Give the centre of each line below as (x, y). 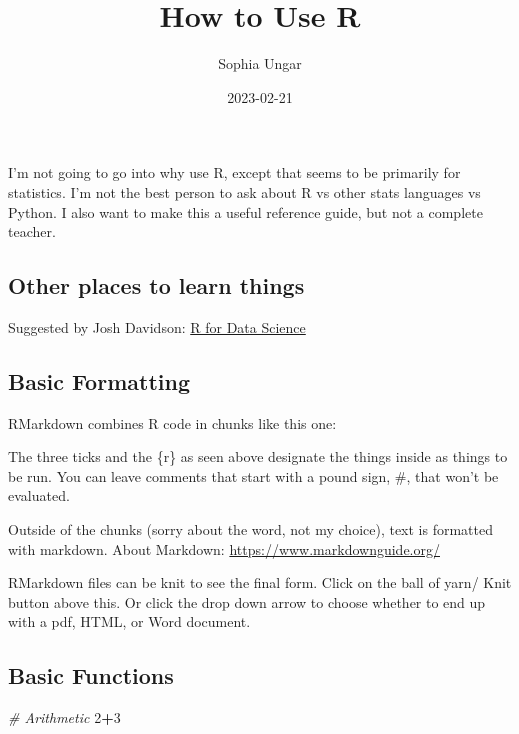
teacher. (32, 231)
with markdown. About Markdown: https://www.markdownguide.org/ (224, 548)
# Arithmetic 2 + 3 (64, 717)
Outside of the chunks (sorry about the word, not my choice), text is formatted (251, 529)
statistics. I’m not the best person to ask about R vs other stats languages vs (244, 191)
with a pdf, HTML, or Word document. (129, 621)
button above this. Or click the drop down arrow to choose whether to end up (247, 601)
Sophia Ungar (260, 63)
